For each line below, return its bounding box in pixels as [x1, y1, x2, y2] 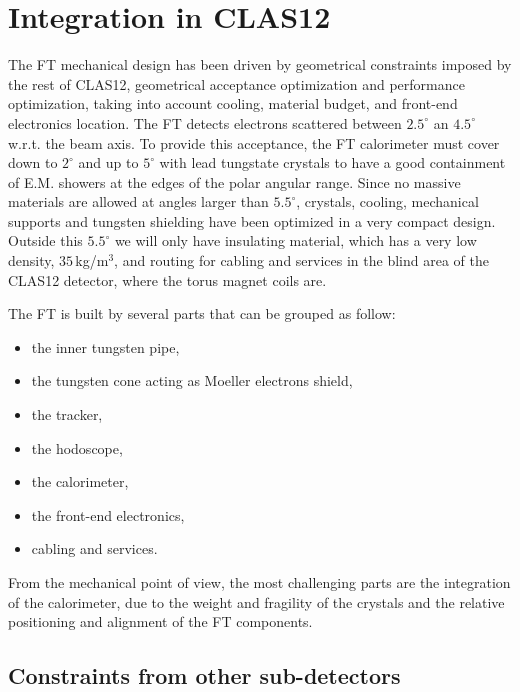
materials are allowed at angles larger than [8, 191, 269, 212]
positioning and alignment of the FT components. [8, 611, 313, 632]
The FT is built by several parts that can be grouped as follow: [8, 303, 396, 324]
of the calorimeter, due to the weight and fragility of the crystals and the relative [8, 591, 505, 612]
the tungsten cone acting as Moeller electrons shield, [31, 370, 353, 391]
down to [8, 152, 58, 173]
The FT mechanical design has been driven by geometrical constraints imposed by [8, 54, 512, 75]
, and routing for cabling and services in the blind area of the [114, 250, 489, 271]
